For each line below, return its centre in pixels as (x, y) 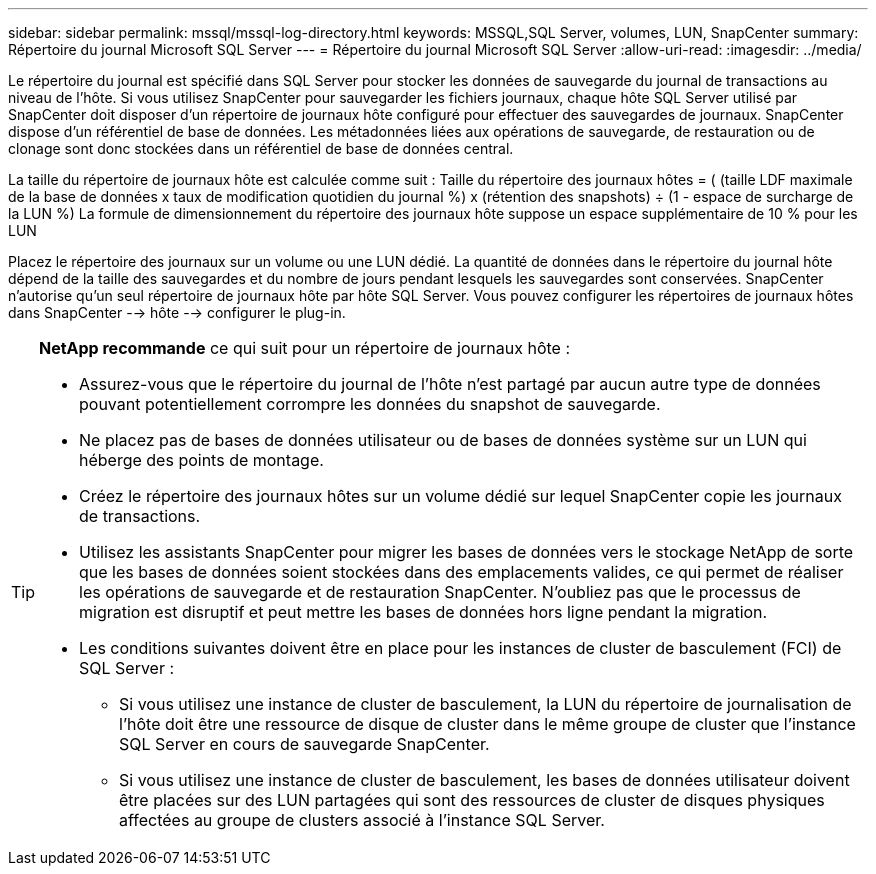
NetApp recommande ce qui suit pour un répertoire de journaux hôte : (305, 348)
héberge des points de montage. (201, 460)
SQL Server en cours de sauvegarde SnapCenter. (304, 744)
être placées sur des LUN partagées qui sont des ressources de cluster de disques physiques (472, 800)
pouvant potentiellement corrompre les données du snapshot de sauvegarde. (370, 404)
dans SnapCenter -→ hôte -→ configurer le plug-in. (177, 312)
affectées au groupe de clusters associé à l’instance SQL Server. (362, 820)
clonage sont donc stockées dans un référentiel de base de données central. (261, 148)
